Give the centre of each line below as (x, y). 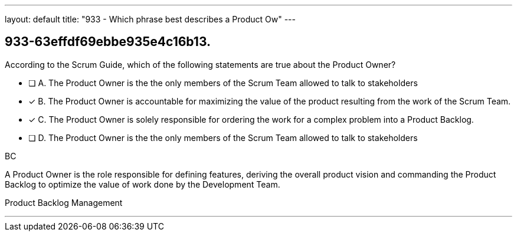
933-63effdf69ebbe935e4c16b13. (108, 42)
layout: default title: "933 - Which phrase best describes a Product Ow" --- (150, 19)
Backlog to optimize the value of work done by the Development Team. (143, 184)
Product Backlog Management (64, 202)
